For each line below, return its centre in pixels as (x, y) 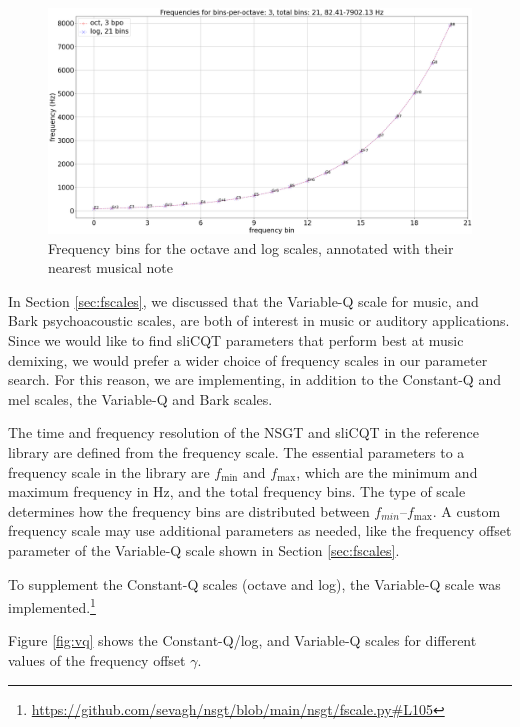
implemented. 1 (52, 605)
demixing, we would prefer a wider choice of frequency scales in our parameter (248, 359)
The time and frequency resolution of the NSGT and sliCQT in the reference (243, 432)
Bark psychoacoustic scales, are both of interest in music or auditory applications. (259, 320)
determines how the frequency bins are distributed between (189, 510)
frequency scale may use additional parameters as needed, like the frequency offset (260, 530)
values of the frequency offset (97, 660)
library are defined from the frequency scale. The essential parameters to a (236, 452)
